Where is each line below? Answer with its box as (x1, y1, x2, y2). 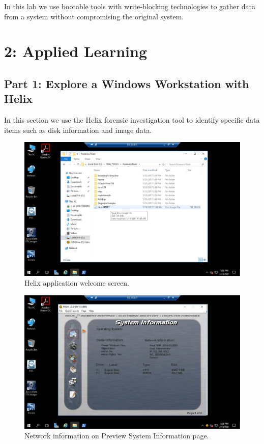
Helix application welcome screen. (24, 277, 129, 288)
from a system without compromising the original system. (4, 11, 184, 21)
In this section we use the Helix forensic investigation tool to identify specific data (4, 115, 260, 125)
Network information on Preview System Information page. (24, 430, 209, 441)
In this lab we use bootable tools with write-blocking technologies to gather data (4, 1, 255, 11)
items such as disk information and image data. (4, 124, 152, 135)
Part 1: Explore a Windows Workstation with (4, 75, 249, 91)
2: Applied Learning (4, 41, 147, 62)
